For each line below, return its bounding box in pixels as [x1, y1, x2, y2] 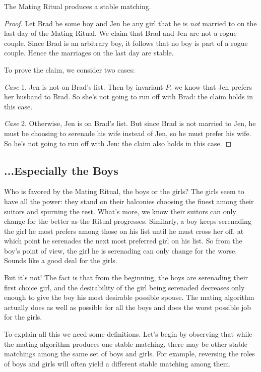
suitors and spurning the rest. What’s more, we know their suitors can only [4, 206, 236, 216]
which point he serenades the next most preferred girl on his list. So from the [4, 235, 242, 246]
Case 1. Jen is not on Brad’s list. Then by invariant [4, 81, 163, 92]
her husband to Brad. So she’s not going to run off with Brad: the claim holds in [4, 91, 253, 102]
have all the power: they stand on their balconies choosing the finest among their [4, 196, 254, 206]
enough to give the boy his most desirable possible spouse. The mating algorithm [4, 292, 254, 302]
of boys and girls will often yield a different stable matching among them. [4, 358, 231, 368]
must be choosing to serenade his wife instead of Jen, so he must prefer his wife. [4, 128, 251, 138]
